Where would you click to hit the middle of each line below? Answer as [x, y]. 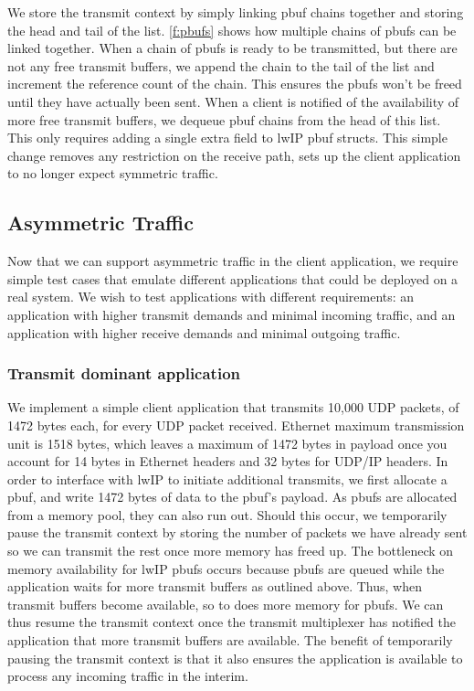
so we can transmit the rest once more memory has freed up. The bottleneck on [231, 551]
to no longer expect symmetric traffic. [113, 173]
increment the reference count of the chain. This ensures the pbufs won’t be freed [235, 84]
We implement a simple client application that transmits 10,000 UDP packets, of [233, 407]
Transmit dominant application [124, 373]
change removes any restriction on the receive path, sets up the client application [234, 155]
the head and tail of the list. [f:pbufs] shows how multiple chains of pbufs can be [232, 30]
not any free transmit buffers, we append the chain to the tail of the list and [221, 65]
